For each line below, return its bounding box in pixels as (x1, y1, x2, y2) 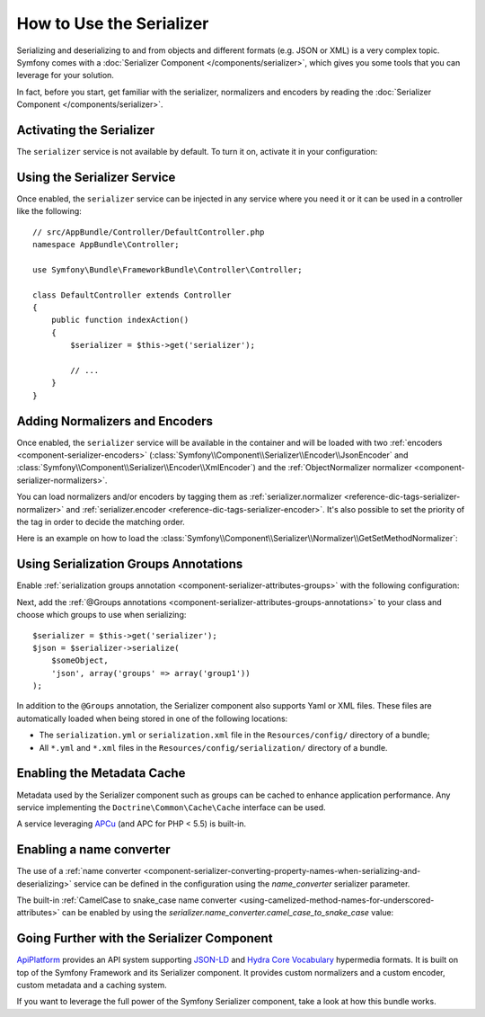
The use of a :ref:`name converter (16, 866, 142, 877)
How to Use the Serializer (16, 13, 209, 33)
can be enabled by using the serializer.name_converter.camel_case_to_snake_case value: (61, 907, 394, 918)
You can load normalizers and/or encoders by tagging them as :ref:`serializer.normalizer (16, 491, 342, 503)
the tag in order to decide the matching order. (16, 517, 186, 528)
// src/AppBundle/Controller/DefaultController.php (32, 227, 265, 237)
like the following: (16, 206, 83, 217)
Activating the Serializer (16, 122, 155, 138)
